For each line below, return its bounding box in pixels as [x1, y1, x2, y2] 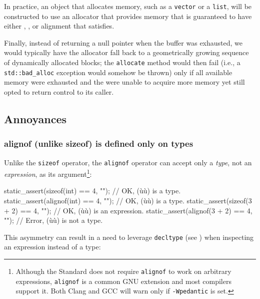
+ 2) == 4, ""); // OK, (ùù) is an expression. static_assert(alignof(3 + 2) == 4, [4, 205, 252, 215]
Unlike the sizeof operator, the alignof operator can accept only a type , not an [4, 157, 252, 167]
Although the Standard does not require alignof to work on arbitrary [15, 266, 231, 276]
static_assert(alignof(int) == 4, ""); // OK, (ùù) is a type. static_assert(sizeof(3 [4, 195, 252, 206]
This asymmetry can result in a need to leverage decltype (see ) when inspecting [4, 231, 254, 242]
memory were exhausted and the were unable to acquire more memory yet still [4, 77, 245, 87]
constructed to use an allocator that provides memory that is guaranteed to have [4, 11, 252, 21]
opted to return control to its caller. [4, 86, 114, 97]
